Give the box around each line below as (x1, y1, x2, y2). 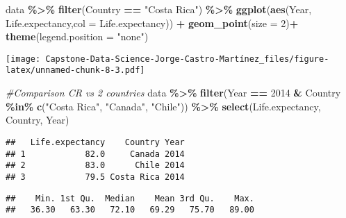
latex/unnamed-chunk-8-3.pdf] (6, 65, 145, 76)
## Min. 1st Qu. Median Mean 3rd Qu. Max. (6, 193, 254, 203)
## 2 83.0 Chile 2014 (6, 160, 185, 171)
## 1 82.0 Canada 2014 (6, 149, 185, 159)
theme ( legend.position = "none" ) (6, 29, 149, 44)
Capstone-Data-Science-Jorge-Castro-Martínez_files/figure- (45, 53, 329, 64)
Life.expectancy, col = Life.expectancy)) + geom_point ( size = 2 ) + (6, 15, 299, 30)
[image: (6, 53, 41, 64)
